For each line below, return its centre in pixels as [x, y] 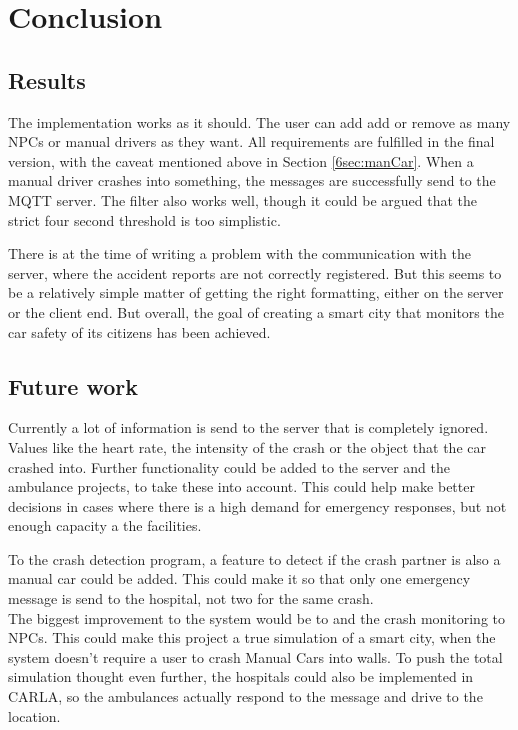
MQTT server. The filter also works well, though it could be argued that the [243, 199]
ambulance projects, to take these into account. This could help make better [241, 486]
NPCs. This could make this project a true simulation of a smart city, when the [252, 637]
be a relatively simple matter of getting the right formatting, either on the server [256, 292]
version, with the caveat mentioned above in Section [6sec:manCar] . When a [241, 160]
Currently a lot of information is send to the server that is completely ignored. [248, 427]
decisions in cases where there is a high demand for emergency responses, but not [257, 505]
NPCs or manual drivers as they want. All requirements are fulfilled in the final [251, 141]
